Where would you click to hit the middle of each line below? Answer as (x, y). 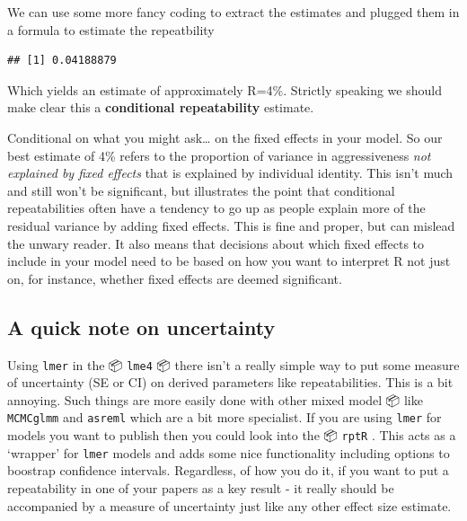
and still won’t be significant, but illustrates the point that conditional (201, 190)
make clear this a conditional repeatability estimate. (161, 107)
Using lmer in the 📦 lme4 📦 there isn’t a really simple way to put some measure (233, 364)
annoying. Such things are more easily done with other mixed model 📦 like (215, 399)
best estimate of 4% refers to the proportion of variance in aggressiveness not (219, 155)
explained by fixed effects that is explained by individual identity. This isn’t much (230, 173)
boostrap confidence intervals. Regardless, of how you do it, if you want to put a (228, 470)
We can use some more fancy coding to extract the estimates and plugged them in (233, 12)
